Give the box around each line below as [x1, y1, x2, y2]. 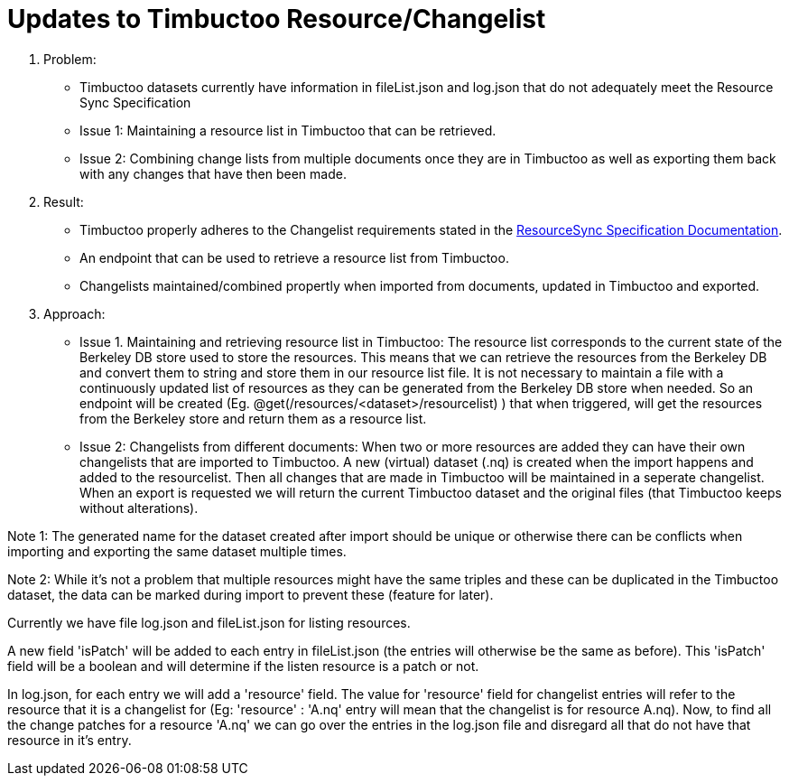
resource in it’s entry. [7, 732, 132, 748]
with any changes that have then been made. [79, 165, 347, 182]
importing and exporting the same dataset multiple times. [7, 543, 347, 559]
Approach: [43, 305, 106, 322]
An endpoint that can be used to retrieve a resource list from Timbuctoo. [79, 249, 509, 266]
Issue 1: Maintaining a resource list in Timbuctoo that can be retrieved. [79, 122, 497, 138]
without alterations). [79, 499, 199, 516]
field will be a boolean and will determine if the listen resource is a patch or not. [7, 657, 479, 674]
